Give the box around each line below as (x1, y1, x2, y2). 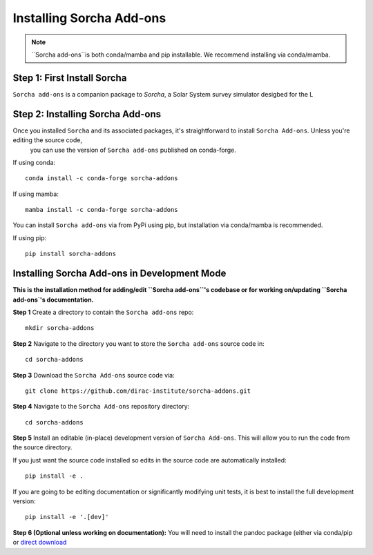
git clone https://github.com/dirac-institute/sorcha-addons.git (25, 387, 251, 395)
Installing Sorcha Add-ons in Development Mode (12, 268, 227, 280)
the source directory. (12, 443, 73, 451)
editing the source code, (12, 136, 83, 144)
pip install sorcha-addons (25, 250, 117, 258)
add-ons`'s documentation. (12, 295, 94, 304)
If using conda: (12, 158, 55, 166)
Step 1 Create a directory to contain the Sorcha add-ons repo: (12, 308, 194, 316)
